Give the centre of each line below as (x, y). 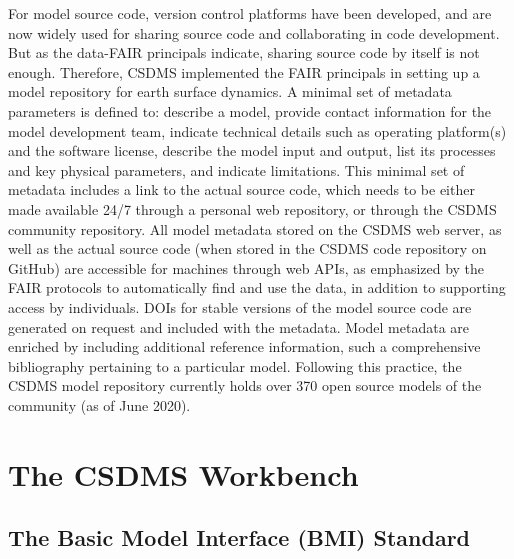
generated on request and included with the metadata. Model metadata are (239, 326)
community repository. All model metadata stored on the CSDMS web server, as (255, 228)
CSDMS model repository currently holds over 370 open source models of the (245, 385)
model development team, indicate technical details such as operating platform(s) (257, 130)
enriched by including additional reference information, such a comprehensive (244, 346)
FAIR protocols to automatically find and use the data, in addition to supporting (257, 287)
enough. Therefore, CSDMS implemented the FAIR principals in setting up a (244, 71)
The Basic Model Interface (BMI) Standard (239, 537)
